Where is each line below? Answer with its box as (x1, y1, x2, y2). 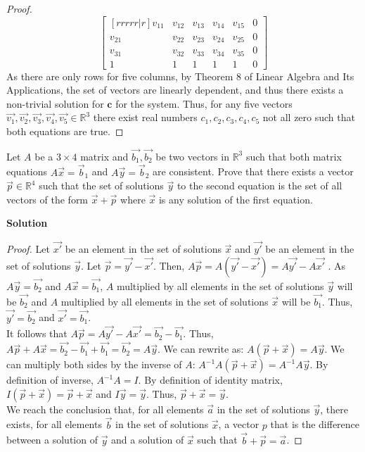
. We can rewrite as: (158, 341, 244, 356)
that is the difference (270, 417, 360, 432)
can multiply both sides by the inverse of (6, 357, 182, 372)
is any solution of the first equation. (158, 192, 313, 206)
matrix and (80, 149, 129, 163)
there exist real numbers (93, 110, 198, 125)
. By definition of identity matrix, (138, 372, 283, 387)
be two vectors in (155, 149, 229, 163)
